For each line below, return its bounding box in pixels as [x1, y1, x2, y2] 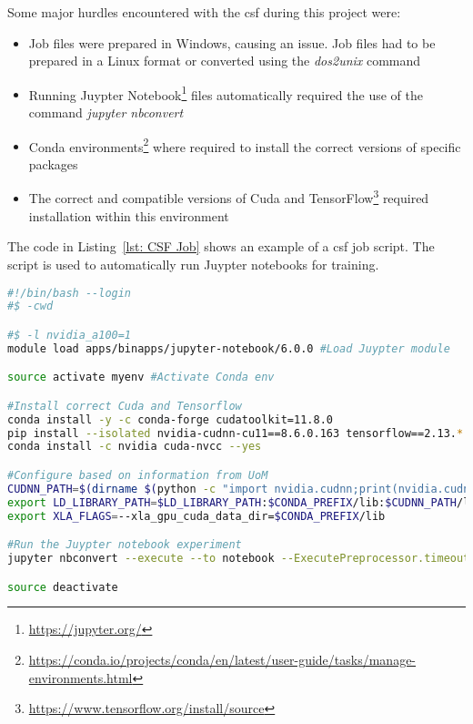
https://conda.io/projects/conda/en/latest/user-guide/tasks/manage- [28, 650, 417, 669]
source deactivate [7, 580, 118, 594]
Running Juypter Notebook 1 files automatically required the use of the [28, 82, 423, 104]
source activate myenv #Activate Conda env [7, 371, 275, 384]
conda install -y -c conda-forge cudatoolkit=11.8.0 [7, 413, 333, 426]
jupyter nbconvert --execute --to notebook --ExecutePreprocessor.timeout [7, 552, 470, 566]
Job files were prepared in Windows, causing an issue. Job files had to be [28, 33, 436, 52]
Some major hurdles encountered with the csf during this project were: [7, 3, 401, 21]
